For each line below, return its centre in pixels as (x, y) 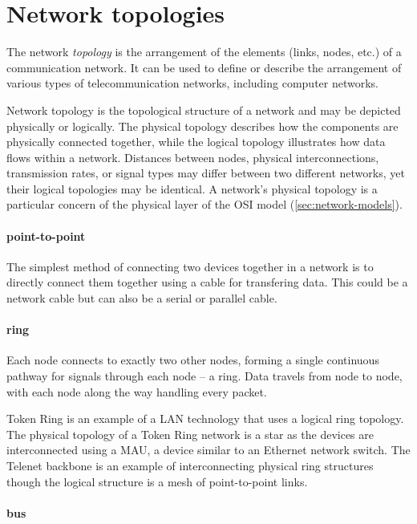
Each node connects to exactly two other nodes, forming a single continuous (193, 360)
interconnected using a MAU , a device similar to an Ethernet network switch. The (208, 450)
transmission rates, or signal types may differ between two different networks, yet (206, 173)
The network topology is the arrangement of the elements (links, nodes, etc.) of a (204, 52)
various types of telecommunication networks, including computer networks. (193, 83)
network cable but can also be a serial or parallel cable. (142, 298)
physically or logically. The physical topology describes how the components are (202, 126)
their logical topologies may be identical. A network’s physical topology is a (192, 188)
